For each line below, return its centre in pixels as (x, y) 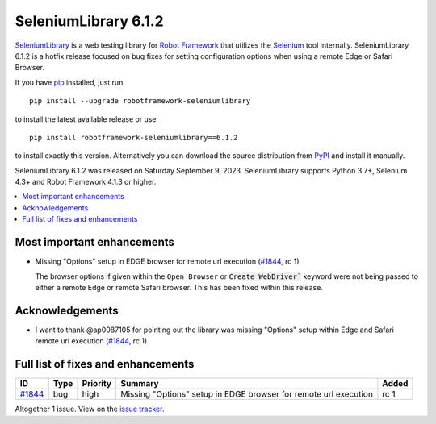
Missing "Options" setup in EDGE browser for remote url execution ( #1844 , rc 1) (167, 261)
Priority (97, 384)
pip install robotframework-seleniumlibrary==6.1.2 (134, 137)
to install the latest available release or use (86, 119)
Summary (140, 384)
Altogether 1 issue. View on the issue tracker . (90, 409)
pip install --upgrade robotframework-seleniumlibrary (140, 101)
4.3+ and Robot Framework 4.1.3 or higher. (86, 182)
